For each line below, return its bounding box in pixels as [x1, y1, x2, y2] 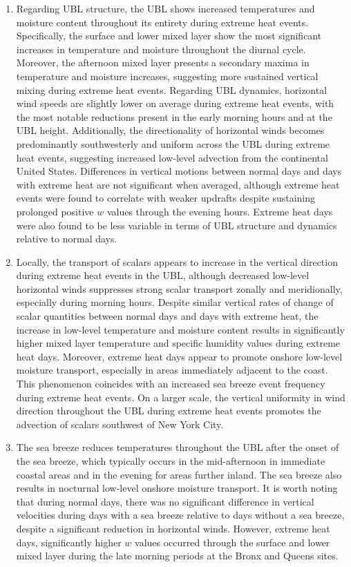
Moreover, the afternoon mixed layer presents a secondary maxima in [16, 55, 310, 70]
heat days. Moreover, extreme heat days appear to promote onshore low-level [16, 349, 343, 363]
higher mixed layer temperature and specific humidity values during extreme [16, 336, 341, 350]
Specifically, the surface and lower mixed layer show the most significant [16, 28, 322, 43]
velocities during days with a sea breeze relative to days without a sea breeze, [16, 508, 345, 522]
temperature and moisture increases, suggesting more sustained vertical [16, 68, 319, 83]
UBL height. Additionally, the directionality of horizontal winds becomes [16, 123, 325, 137]
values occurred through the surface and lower [135, 535, 330, 549]
